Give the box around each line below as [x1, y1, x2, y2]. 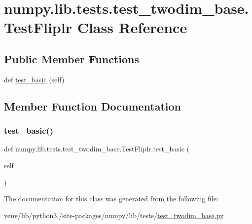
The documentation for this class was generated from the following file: [4, 193, 218, 204]
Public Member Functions [4, 51, 139, 66]
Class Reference [77, 17, 187, 37]
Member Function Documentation [4, 98, 181, 113]
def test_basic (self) [4, 74, 65, 84]
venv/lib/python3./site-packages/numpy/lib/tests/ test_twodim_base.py [4, 210, 224, 220]
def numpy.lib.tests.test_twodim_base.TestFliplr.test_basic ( [4, 144, 190, 154]
